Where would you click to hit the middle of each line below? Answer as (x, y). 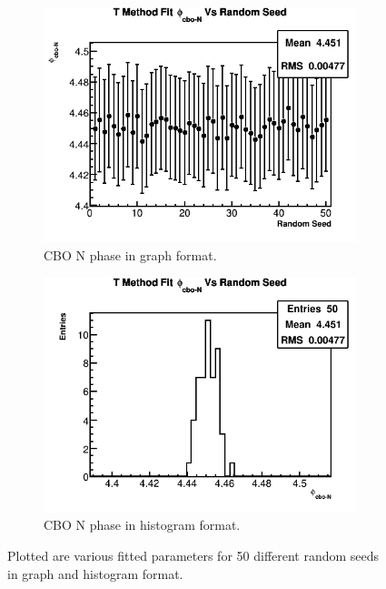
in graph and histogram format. (95, 573)
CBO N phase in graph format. (130, 254)
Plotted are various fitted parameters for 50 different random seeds (193, 556)
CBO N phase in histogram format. (142, 525)
